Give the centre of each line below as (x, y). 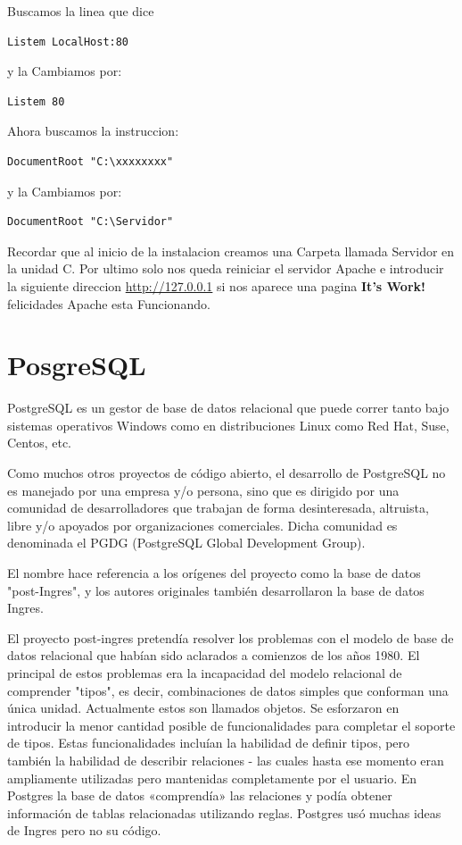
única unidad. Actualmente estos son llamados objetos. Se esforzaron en (203, 708)
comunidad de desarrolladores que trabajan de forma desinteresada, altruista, (218, 508)
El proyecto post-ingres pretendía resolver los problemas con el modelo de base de (231, 637)
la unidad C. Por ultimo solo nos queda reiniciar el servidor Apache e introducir (226, 268)
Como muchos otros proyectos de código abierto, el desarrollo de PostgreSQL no (227, 473)
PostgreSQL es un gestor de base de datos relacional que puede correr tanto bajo (228, 408)
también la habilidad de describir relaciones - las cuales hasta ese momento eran (226, 760)
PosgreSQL (77, 365)
